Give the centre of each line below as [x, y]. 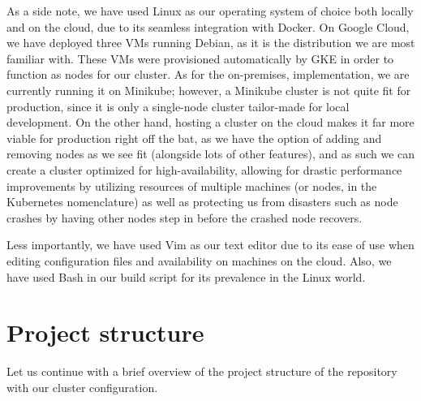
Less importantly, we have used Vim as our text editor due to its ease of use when [210, 245]
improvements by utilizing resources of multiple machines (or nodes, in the [192, 185]
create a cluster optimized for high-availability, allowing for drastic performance [204, 169]
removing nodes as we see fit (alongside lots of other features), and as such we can [211, 154]
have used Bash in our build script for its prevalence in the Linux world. [186, 276]
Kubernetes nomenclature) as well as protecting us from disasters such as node [202, 202]
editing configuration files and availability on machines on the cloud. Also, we [199, 260]
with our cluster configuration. [82, 387]
